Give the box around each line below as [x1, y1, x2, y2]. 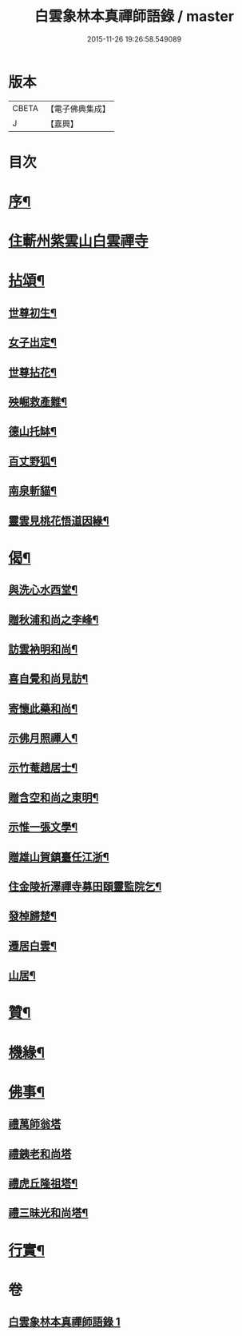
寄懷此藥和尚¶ [8, 701, 78, 716]
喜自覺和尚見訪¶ [8, 672, 89, 686]
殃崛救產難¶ [8, 395, 68, 409]
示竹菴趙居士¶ [8, 761, 78, 775]
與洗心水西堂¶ [8, 583, 78, 596]
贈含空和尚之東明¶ [8, 791, 99, 804]
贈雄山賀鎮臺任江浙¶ [8, 850, 109, 863]
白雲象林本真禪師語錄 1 [8, 1315, 121, 1329]
